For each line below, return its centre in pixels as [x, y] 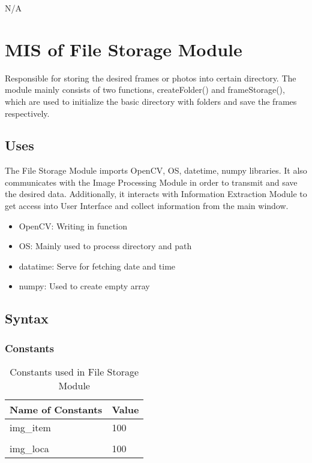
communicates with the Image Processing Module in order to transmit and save [151, 182]
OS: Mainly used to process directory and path [105, 246]
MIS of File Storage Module [124, 49]
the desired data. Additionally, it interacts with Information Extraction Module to [156, 194]
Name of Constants [56, 410]
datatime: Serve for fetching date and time [97, 266]
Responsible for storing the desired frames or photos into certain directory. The [151, 78]
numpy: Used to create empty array [84, 286]
